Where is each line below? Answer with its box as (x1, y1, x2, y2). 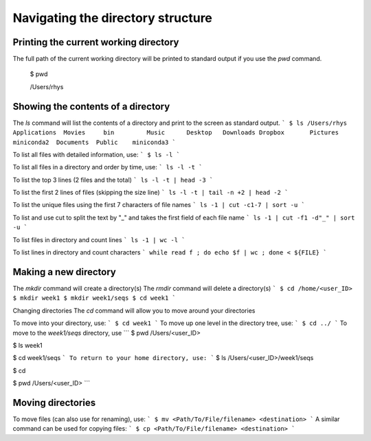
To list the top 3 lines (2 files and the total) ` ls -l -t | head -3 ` (12, 176, 214, 184)
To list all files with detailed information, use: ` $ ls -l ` (12, 150, 180, 158)
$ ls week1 (12, 341, 43, 349)
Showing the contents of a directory (12, 100, 170, 112)
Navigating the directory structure (12, 10, 213, 25)
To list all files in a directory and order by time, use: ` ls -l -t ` (12, 163, 203, 171)
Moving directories (12, 396, 96, 408)
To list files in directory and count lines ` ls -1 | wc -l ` (12, 235, 185, 243)
